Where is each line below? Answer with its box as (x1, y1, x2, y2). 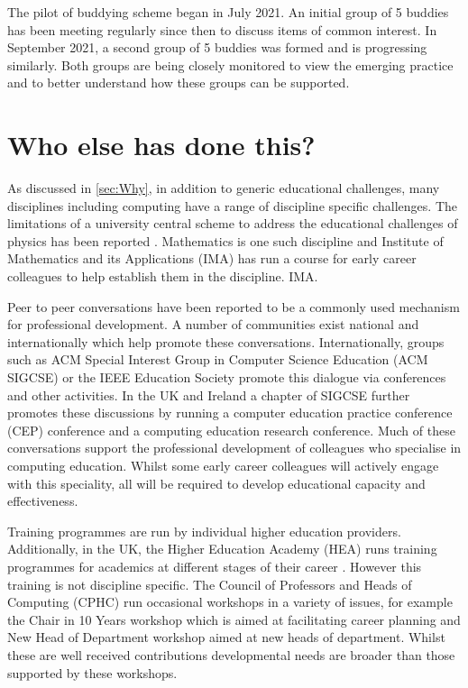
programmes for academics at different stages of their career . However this (7, 556, 422, 575)
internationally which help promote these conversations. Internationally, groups (7, 332, 445, 351)
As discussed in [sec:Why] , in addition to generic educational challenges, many (7, 179, 440, 197)
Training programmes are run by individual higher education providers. (7, 521, 401, 540)
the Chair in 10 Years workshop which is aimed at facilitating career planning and (7, 610, 461, 628)
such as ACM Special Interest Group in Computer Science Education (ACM (7, 350, 428, 369)
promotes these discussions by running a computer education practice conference (7, 403, 453, 422)
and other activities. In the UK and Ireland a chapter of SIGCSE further (7, 385, 410, 404)
